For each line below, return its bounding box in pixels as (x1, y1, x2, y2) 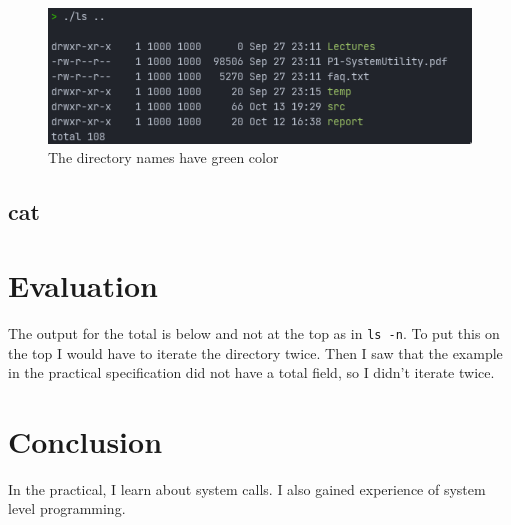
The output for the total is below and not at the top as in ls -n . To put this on (8, 322, 500, 343)
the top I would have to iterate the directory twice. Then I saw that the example (8, 342, 503, 363)
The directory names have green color (48, 147, 279, 168)
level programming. (8, 498, 126, 519)
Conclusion (8, 420, 163, 461)
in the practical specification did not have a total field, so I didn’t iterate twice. (8, 362, 495, 383)
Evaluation (8, 264, 158, 305)
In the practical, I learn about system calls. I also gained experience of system (8, 478, 486, 499)
